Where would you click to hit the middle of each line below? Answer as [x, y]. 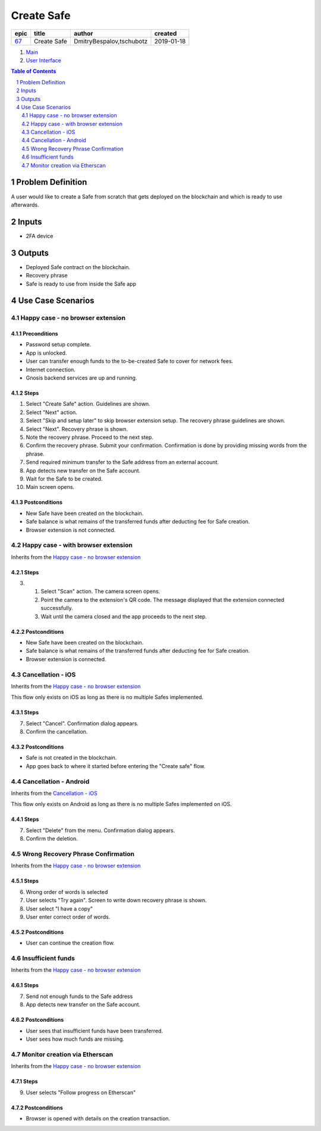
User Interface [44, 60]
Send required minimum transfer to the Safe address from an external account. [122, 462]
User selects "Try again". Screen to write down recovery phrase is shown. [117, 901]
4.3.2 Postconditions [37, 747]
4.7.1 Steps [24, 1082]
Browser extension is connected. [66, 659]
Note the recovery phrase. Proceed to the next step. [90, 437]
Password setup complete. [59, 345]
